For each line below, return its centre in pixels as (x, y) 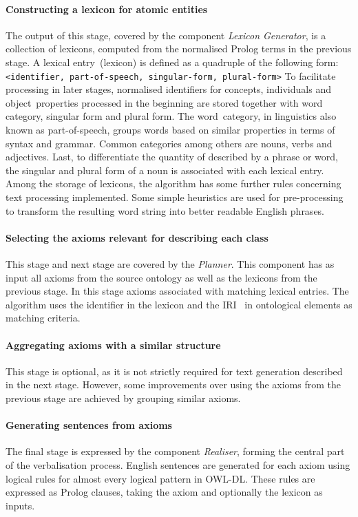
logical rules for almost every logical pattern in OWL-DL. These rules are (160, 478)
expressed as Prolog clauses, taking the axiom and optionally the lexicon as (164, 492)
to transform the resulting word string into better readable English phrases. (165, 210)
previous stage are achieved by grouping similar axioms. (123, 398)
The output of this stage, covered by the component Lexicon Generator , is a (166, 35)
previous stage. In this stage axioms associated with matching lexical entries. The (177, 291)
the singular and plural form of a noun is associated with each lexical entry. (165, 170)
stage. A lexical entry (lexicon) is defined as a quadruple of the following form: (172, 62)
